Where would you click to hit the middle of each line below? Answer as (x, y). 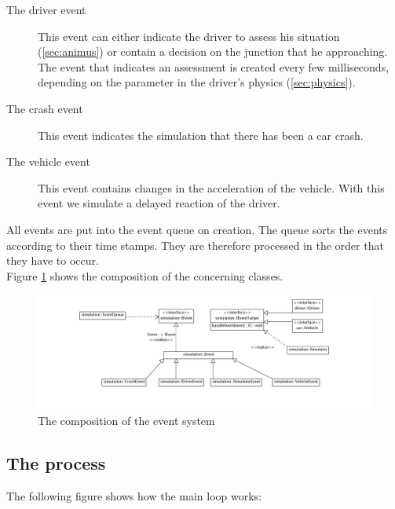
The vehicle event (48, 161)
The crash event (45, 108)
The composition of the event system (126, 421)
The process (56, 463)
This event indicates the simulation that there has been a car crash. (201, 135)
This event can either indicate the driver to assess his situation (189, 36)
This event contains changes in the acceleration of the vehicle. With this (211, 187)
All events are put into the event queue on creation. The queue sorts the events (197, 229)
